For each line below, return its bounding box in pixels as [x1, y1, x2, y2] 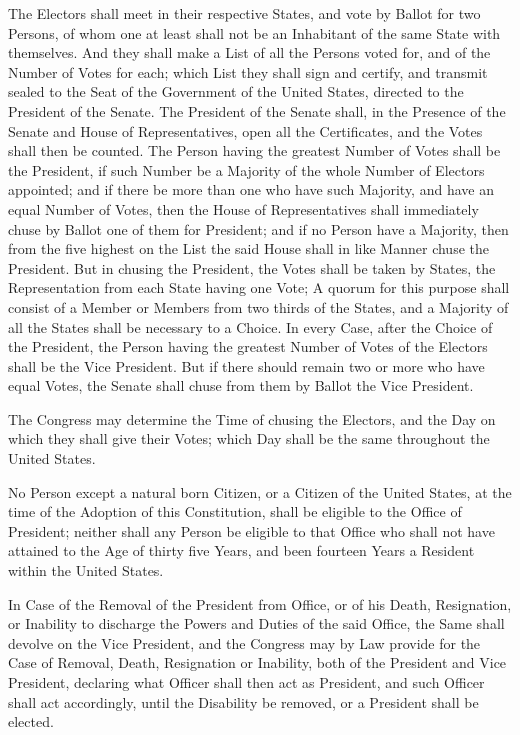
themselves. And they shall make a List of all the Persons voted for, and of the [8, 42, 491, 63]
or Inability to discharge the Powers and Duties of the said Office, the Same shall [8, 613, 505, 634]
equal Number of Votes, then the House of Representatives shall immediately [8, 198, 479, 219]
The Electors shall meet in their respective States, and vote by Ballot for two [8, 3, 481, 23]
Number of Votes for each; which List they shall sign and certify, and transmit [8, 61, 488, 82]
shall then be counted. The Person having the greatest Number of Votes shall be [8, 140, 501, 161]
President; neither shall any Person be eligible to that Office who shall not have [8, 520, 495, 541]
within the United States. [8, 560, 164, 581]
